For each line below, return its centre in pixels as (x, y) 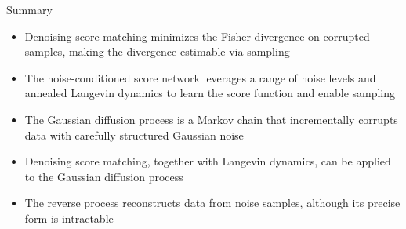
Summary (29, 9)
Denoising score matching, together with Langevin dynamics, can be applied (208, 161)
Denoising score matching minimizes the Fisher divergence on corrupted (197, 36)
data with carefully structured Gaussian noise (134, 134)
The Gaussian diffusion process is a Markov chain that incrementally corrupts (211, 119)
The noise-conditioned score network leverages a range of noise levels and (200, 77)
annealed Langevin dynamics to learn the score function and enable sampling (210, 93)
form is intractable (69, 218)
